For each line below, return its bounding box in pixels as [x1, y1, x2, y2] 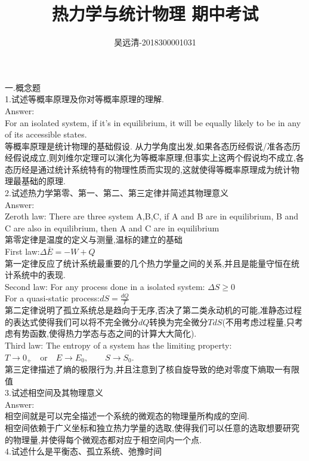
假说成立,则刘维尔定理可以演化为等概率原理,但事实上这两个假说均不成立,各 [13, 151, 304, 164]
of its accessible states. [5, 128, 87, 141]
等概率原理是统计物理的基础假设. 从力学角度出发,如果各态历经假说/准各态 [5, 139, 292, 152]
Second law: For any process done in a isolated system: [5, 280, 205, 292]
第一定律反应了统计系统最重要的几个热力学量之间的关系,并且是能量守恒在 [5, 257, 291, 269]
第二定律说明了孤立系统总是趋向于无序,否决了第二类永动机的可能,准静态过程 [5, 304, 302, 316]
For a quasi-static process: [5, 292, 100, 304]
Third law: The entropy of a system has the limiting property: [5, 339, 232, 352]
